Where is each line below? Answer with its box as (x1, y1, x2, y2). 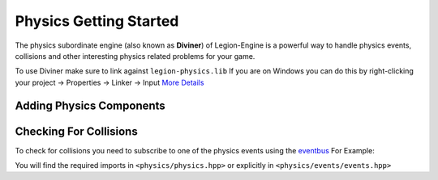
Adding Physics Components (15, 98, 165, 112)
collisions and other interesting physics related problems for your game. (15, 51, 255, 61)
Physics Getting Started (15, 12, 179, 30)
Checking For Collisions (15, 124, 138, 138)
